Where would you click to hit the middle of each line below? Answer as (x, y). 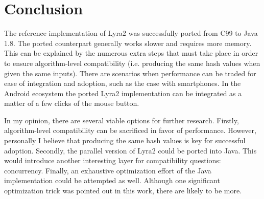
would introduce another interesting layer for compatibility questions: (113, 160)
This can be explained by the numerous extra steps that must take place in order (131, 53)
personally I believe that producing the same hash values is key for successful (125, 140)
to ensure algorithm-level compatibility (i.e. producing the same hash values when (132, 63)
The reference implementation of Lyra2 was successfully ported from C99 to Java (131, 33)
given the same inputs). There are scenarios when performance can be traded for (130, 73)
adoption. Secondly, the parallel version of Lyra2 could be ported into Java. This (130, 150)
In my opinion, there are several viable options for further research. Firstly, (122, 120)
